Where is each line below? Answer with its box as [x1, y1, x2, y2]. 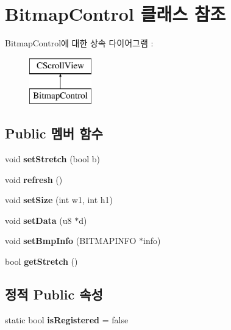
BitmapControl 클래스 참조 [5, 1, 226, 26]
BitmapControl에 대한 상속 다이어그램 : [5, 37, 154, 49]
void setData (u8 [5, 213, 72, 226]
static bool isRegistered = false [5, 313, 129, 326]
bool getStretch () [5, 255, 78, 268]
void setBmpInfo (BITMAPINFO [5, 234, 137, 247]
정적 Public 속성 [5, 285, 103, 304]
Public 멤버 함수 [5, 124, 103, 143]
